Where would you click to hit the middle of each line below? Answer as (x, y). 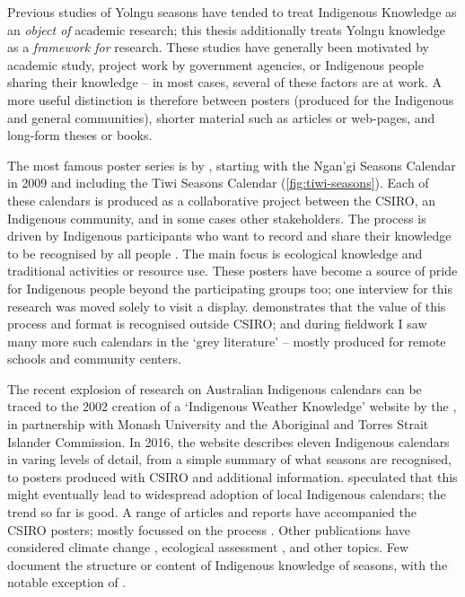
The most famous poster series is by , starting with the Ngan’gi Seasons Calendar (232, 165)
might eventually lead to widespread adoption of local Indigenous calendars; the (227, 494)
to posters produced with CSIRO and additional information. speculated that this (232, 476)
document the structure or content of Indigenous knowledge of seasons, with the (228, 564)
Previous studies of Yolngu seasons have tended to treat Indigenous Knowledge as (232, 12)
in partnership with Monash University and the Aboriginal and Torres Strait (218, 424)
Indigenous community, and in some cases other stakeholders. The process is (217, 218)
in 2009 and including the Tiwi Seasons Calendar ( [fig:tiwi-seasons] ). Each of (218, 183)
